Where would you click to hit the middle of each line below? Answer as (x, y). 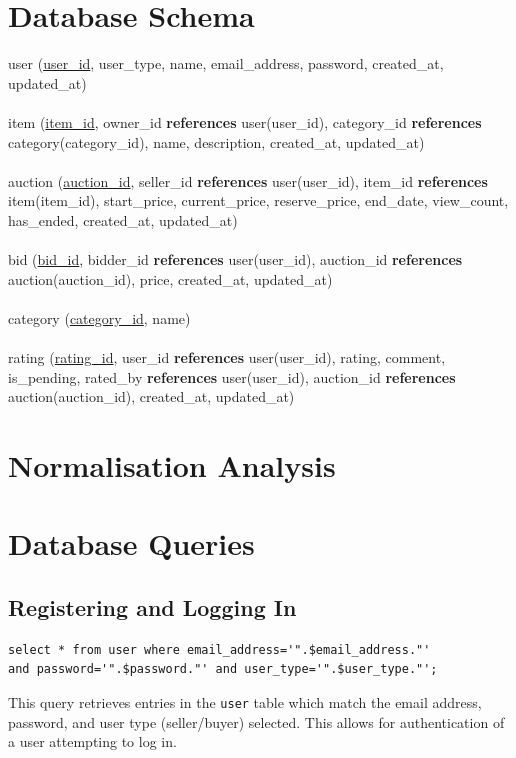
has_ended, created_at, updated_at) (123, 219)
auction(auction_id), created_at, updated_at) (151, 396)
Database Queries (131, 543)
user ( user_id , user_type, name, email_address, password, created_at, (226, 63)
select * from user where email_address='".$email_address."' (219, 649)
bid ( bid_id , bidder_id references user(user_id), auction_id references (235, 259)
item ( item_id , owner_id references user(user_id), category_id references (245, 121)
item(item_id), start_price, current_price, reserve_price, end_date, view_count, (258, 200)
